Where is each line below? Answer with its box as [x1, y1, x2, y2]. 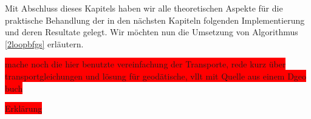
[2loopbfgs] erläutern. [5, 37, 84, 50]
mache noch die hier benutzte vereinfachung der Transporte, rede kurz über [5, 58, 286, 70]
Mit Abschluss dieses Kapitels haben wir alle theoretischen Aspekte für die [5, 2, 283, 14]
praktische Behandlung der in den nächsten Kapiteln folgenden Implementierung [5, 13, 305, 26]
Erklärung [5, 102, 43, 115]
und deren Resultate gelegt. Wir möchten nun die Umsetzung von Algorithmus [5, 25, 298, 38]
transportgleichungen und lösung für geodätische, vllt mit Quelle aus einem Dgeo [5, 69, 307, 82]
